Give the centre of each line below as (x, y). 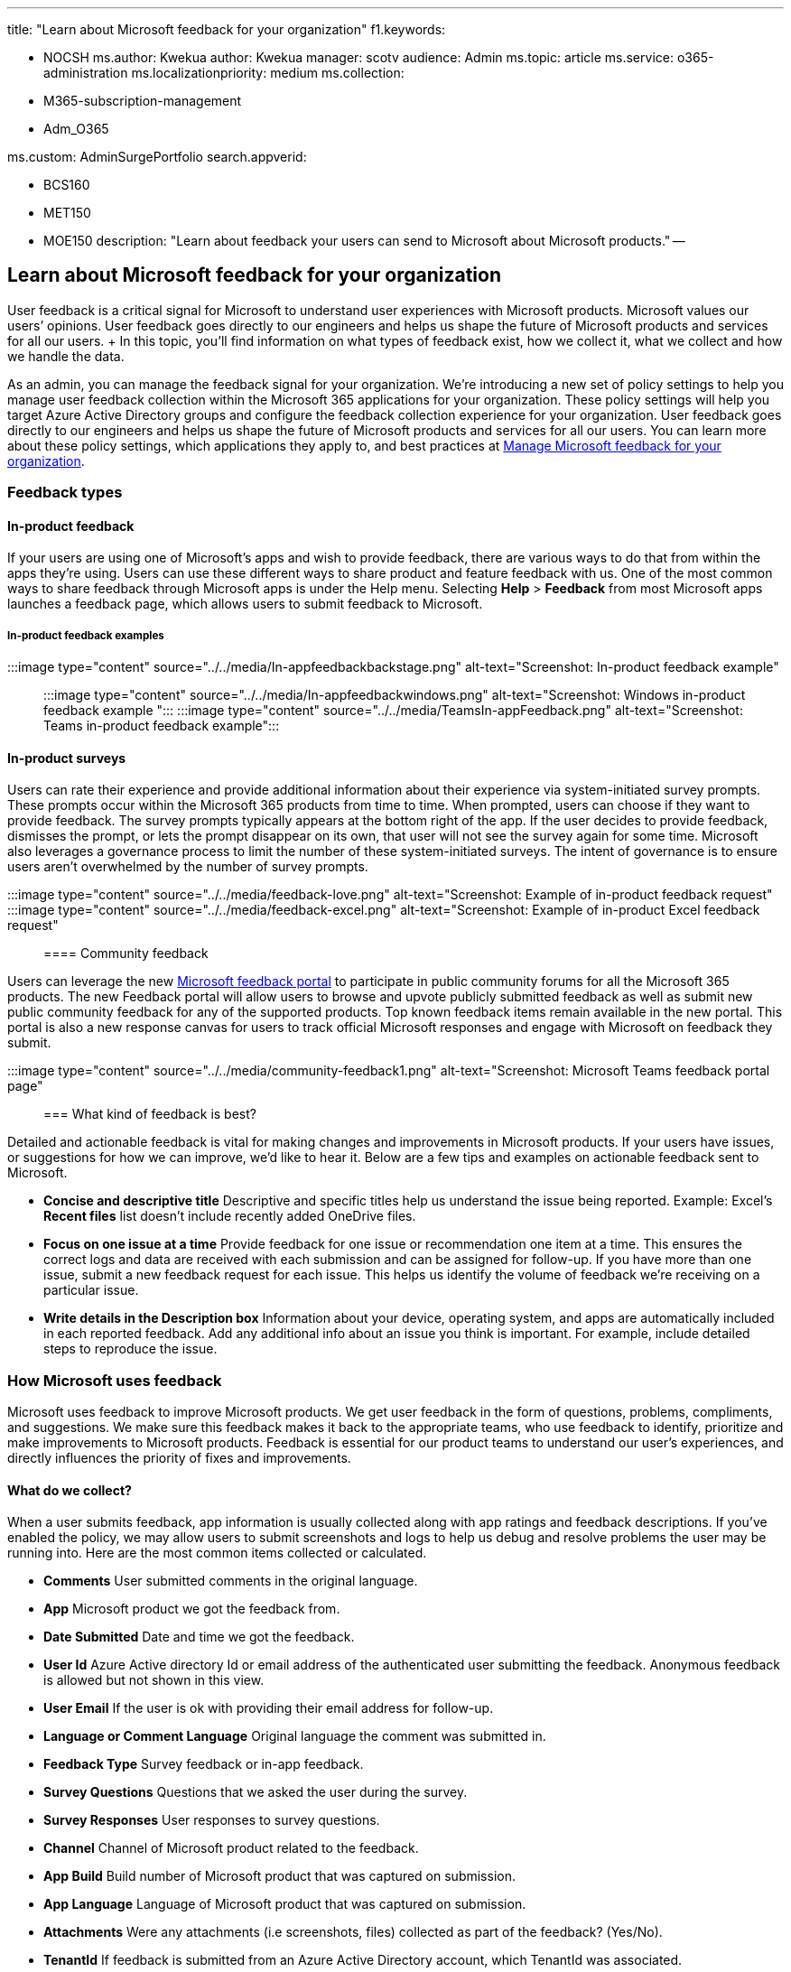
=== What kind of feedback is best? (150, 1114)
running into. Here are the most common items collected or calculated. (217, 1553)
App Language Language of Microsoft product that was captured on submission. (285, 1904)
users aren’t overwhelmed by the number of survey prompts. (188, 867)
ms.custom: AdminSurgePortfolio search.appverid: (157, 157)
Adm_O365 (76, 129)
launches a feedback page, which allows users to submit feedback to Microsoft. (245, 604)
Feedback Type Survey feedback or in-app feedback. (204, 1764)
